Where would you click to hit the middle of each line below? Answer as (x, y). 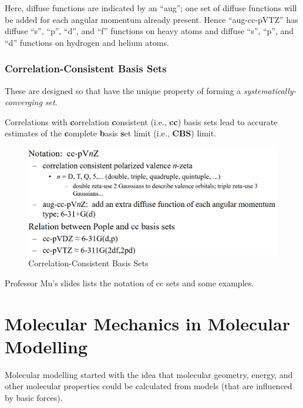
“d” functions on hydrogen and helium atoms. (87, 42)
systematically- (270, 90)
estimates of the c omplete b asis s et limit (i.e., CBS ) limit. (111, 133)
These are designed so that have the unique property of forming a (123, 90)
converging (23, 102)
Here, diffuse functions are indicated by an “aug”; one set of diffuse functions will (151, 8)
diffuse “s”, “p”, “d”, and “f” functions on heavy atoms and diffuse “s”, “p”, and (149, 31)
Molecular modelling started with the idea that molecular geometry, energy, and (149, 374)
